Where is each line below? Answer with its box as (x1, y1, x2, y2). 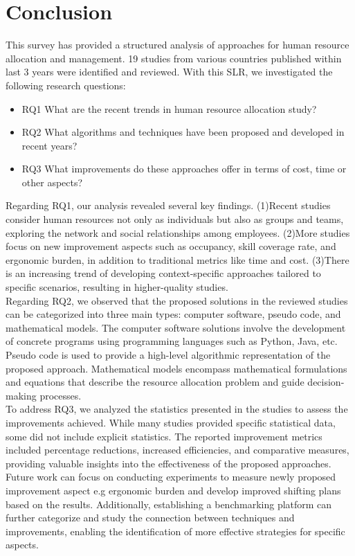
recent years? (21, 138, 78, 152)
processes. (39, 388, 82, 402)
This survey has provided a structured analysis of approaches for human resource (6, 37, 349, 52)
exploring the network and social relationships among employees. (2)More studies (6, 225, 350, 240)
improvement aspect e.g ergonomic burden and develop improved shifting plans (6, 483, 341, 497)
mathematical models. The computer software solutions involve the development (6, 320, 346, 334)
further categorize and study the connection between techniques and (6, 510, 295, 525)
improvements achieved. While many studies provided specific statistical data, (6, 415, 336, 429)
